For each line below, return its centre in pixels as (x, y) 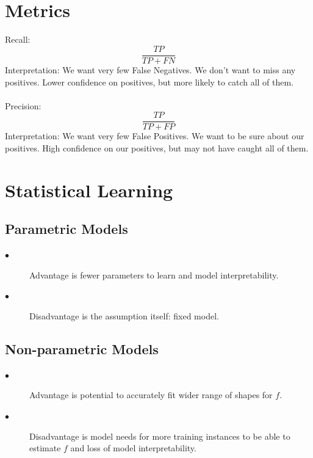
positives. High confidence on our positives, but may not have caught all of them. (157, 148)
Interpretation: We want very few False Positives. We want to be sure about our (155, 136)
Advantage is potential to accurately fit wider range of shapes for (151, 395)
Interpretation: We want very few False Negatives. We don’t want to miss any (150, 69)
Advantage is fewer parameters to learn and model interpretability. (154, 274)
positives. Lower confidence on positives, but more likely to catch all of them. (149, 82)
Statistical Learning (89, 190)
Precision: (23, 105)
